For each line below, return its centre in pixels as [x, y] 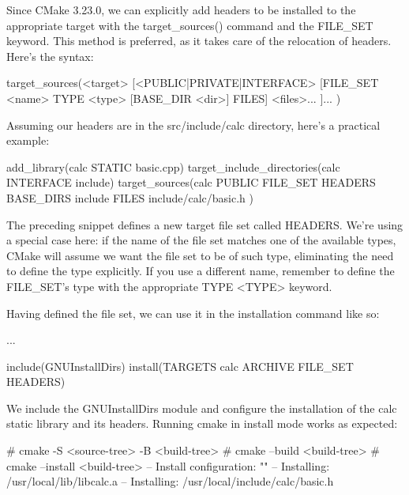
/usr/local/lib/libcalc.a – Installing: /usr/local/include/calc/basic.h [170, 481]
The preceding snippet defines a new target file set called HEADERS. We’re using [205, 224]
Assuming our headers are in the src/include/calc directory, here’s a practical [193, 125]
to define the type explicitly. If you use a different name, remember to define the [201, 271]
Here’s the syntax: [50, 56]
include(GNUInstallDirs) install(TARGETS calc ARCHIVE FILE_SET [180, 366]
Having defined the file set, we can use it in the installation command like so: [193, 313]
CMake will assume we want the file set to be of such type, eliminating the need [200, 255]
